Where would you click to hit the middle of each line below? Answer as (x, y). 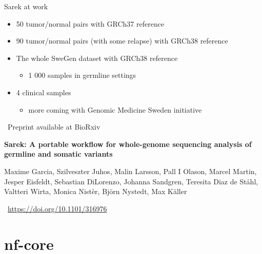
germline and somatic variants (58, 154)
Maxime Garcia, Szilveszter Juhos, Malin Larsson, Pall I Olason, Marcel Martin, (130, 171)
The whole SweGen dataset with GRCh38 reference (97, 58)
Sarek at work (26, 6)
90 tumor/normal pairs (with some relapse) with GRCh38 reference (122, 41)
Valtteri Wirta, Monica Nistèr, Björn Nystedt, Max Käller (96, 191)
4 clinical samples (44, 92)
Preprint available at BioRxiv (54, 127)
